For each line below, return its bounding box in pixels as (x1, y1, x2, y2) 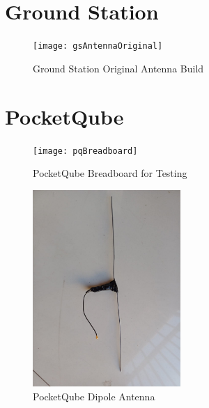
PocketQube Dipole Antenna (33, 389, 155, 403)
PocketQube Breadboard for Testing (33, 166, 187, 180)
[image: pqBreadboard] (33, 146, 138, 156)
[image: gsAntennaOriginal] (33, 41, 163, 52)
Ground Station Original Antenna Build (33, 61, 204, 75)
